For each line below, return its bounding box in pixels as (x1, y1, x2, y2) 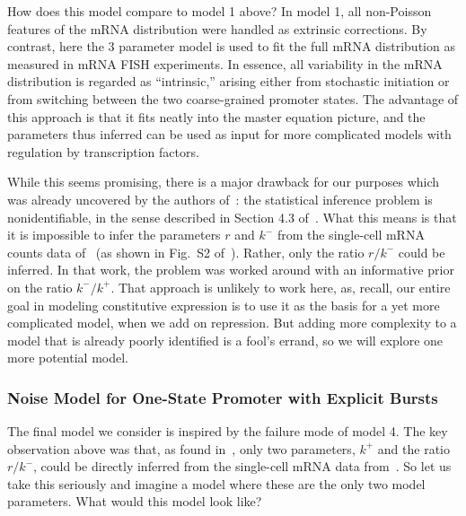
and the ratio (377, 439, 450, 458)
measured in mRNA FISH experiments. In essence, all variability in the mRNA (7, 54, 443, 73)
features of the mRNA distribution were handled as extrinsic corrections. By (7, 19, 427, 38)
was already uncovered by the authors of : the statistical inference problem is (7, 189, 433, 208)
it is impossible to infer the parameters (7, 225, 221, 244)
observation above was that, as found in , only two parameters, (7, 439, 356, 458)
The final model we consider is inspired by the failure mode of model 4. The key (7, 422, 448, 441)
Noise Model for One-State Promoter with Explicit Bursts (7, 386, 438, 408)
